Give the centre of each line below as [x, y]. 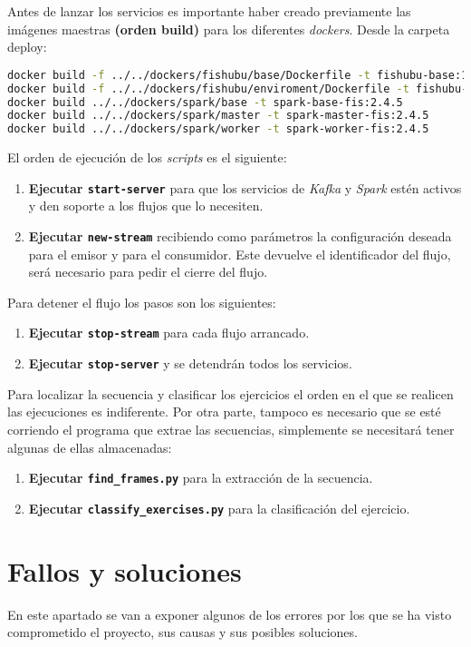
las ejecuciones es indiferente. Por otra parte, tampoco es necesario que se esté [224, 412]
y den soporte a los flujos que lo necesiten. [146, 206]
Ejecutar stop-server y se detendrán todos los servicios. [190, 363]
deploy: [27, 47]
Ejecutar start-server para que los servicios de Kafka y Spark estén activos [245, 187]
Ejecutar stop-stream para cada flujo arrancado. [169, 333]
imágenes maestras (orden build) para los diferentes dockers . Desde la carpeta [229, 29]
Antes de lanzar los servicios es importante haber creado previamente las [209, 11]
